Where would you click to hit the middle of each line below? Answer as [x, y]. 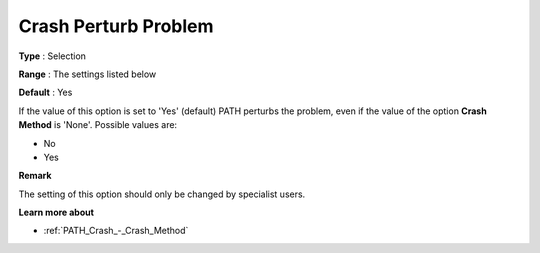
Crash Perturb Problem [116, 26]
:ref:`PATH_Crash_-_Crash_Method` [116, 231]
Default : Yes [45, 92]
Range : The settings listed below [87, 74]
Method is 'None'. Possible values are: [98, 125]
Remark [35, 176]
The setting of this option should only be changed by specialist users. [162, 194]
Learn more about [56, 212]
